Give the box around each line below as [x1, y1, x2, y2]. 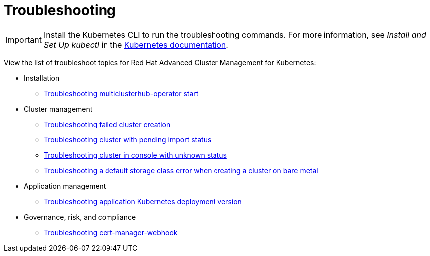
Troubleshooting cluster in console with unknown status [44, 150, 227, 159]
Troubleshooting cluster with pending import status [44, 135, 212, 144]
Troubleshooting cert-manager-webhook [44, 228, 178, 237]
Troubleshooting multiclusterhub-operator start [44, 89, 199, 98]
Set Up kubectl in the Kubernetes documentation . [43, 39, 228, 50]
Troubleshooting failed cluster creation [44, 120, 171, 128]
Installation [24, 73, 60, 82]
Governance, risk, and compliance [24, 212, 136, 221]
